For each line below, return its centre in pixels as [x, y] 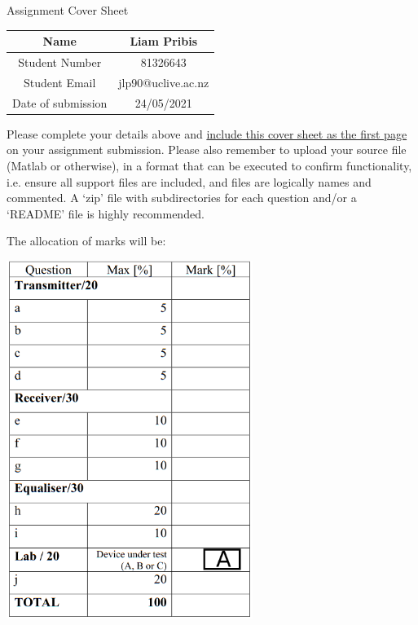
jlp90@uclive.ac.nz [164, 82]
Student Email [59, 82]
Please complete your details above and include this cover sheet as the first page [207, 133]
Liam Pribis [164, 41]
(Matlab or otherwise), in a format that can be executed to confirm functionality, [209, 165]
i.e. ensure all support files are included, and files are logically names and [189, 181]
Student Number [60, 62]
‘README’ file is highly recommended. [106, 213]
